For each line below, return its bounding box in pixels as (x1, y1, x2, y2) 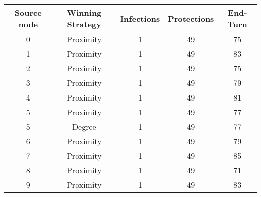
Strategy (67, 18, 101, 30)
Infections (120, 12, 160, 24)
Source (14, 7, 42, 18)
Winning (67, 7, 102, 18)
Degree (72, 121, 96, 132)
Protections (168, 12, 214, 24)
